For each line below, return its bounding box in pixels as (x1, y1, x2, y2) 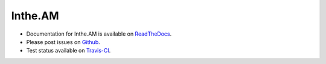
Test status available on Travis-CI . (26, 47, 111, 54)
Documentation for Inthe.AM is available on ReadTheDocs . (26, 30, 172, 37)
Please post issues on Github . (26, 38, 100, 45)
